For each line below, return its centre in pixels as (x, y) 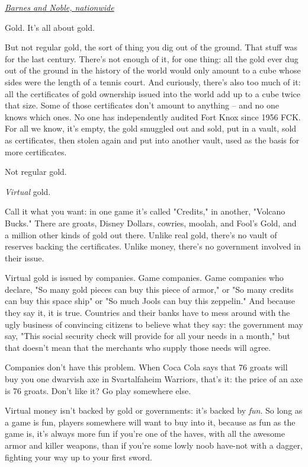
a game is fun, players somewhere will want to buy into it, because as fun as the (150, 422)
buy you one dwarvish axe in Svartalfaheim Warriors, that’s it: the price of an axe (154, 379)
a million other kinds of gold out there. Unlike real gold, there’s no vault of (141, 234)
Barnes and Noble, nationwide (60, 7)
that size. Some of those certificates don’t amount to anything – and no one (142, 105)
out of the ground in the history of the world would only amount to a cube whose (153, 70)
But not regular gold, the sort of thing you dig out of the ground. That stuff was (151, 47)
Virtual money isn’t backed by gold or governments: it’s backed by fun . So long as (154, 410)
